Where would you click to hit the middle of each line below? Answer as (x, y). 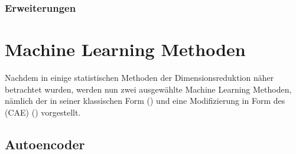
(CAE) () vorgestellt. (43, 112)
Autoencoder (45, 144)
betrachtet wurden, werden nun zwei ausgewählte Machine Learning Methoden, (148, 89)
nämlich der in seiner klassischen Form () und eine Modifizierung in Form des (145, 101)
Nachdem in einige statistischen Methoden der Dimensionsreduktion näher (139, 77)
